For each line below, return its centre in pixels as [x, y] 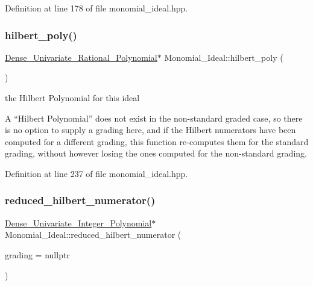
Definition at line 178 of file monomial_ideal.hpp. [96, 8]
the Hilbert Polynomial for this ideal [72, 98]
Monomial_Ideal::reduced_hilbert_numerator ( [93, 235]
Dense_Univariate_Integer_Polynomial [78, 222]
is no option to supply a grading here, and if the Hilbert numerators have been [150, 130]
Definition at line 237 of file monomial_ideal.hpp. [96, 173]
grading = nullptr [37, 254]
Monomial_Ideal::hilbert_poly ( [224, 57]
